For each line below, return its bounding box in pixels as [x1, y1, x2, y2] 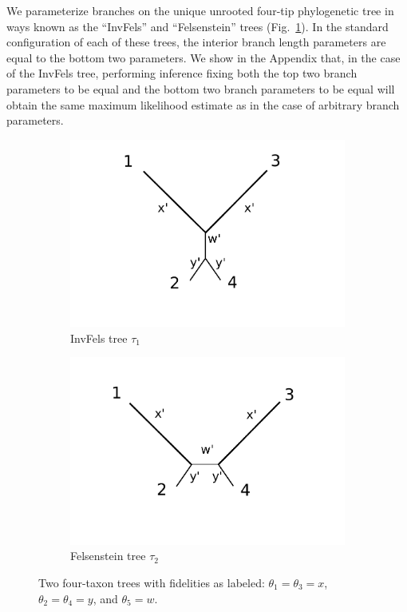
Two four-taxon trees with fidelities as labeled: [38, 574, 265, 591]
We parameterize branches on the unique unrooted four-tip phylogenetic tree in [6, 2, 394, 18]
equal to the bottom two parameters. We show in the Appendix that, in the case [6, 49, 401, 66]
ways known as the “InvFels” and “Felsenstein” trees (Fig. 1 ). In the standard [6, 18, 389, 34]
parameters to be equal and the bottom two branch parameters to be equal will [6, 80, 395, 97]
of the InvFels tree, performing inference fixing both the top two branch [6, 65, 358, 81]
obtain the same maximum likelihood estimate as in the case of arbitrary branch [6, 96, 400, 113]
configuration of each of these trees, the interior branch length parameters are [6, 34, 386, 50]
